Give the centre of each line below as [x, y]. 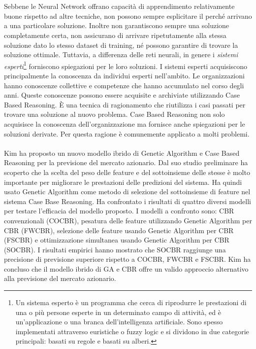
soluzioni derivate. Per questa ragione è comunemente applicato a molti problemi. [127, 133]
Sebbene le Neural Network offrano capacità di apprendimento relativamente [119, 6]
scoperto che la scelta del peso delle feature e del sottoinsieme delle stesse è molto [127, 172]
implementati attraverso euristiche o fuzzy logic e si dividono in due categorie [132, 331]
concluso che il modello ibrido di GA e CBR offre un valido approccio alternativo [126, 268]
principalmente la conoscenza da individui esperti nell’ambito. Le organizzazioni [124, 75]
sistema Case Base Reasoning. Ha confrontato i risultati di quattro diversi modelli [128, 201]
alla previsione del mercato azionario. [60, 278]
